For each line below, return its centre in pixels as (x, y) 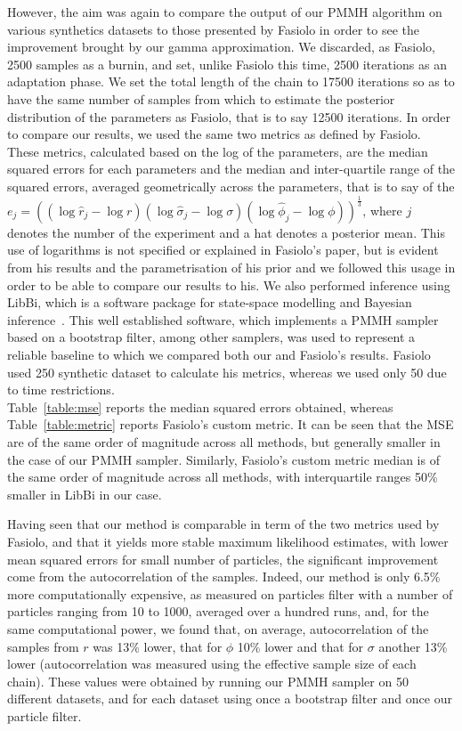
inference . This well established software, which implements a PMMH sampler (223, 319)
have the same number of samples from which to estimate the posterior (201, 98)
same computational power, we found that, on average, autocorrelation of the (218, 628)
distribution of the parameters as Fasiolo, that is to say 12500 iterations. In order (229, 116)
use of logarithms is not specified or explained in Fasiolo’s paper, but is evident (223, 250)
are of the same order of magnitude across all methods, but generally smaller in (224, 442)
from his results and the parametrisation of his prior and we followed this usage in (231, 268)
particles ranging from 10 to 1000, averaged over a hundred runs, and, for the (218, 611)
